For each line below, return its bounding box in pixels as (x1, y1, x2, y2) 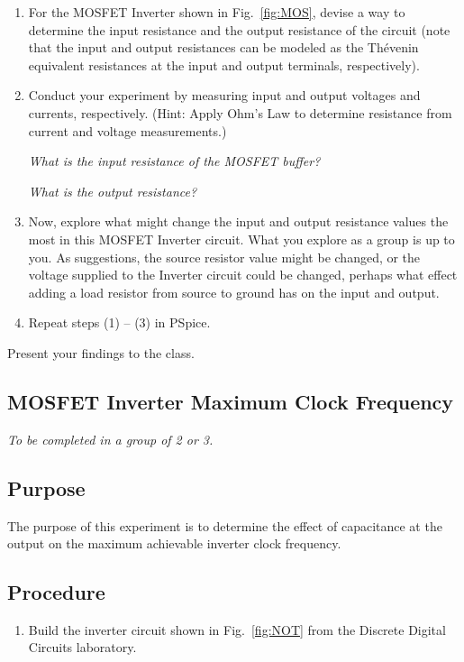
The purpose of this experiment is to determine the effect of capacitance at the (7, 516, 442, 535)
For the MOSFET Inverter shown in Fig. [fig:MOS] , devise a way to (28, 3, 405, 21)
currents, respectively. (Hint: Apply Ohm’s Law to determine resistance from (28, 103, 452, 122)
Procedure (7, 578, 105, 606)
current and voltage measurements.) (28, 121, 227, 140)
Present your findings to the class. (7, 343, 195, 362)
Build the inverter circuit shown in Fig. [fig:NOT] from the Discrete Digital (28, 620, 446, 639)
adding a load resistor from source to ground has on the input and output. (28, 282, 440, 301)
